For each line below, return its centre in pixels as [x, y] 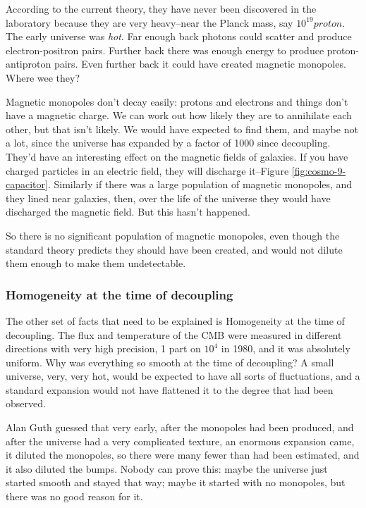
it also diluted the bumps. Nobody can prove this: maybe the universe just [167, 468]
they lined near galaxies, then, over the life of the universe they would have [168, 198]
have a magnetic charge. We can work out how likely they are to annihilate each [179, 115]
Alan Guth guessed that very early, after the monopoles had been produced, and [180, 427]
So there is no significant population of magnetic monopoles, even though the [173, 235]
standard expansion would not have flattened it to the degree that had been [170, 389]
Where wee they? [43, 77]
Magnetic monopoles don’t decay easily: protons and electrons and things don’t [177, 101]
